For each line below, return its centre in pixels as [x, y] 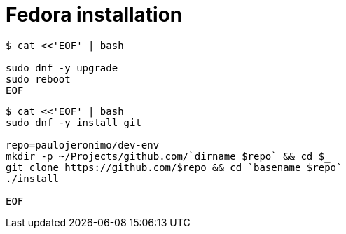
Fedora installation [94, 15]
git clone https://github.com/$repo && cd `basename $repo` [174, 167]
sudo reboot [38, 79]
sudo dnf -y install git [74, 122]
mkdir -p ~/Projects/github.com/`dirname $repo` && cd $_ [168, 156]
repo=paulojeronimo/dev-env [83, 145]
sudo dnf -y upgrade [62, 68]
